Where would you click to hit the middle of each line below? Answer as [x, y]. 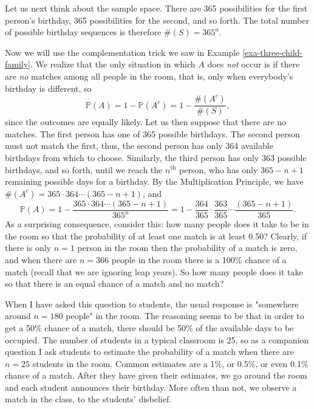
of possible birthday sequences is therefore [83, 32]
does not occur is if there [254, 64]
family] [18, 64]
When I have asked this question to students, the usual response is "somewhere [152, 304]
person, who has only [219, 169]
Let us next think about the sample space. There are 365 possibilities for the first [156, 8]
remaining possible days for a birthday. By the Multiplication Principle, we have [154, 181]
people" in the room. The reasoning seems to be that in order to [185, 316]
